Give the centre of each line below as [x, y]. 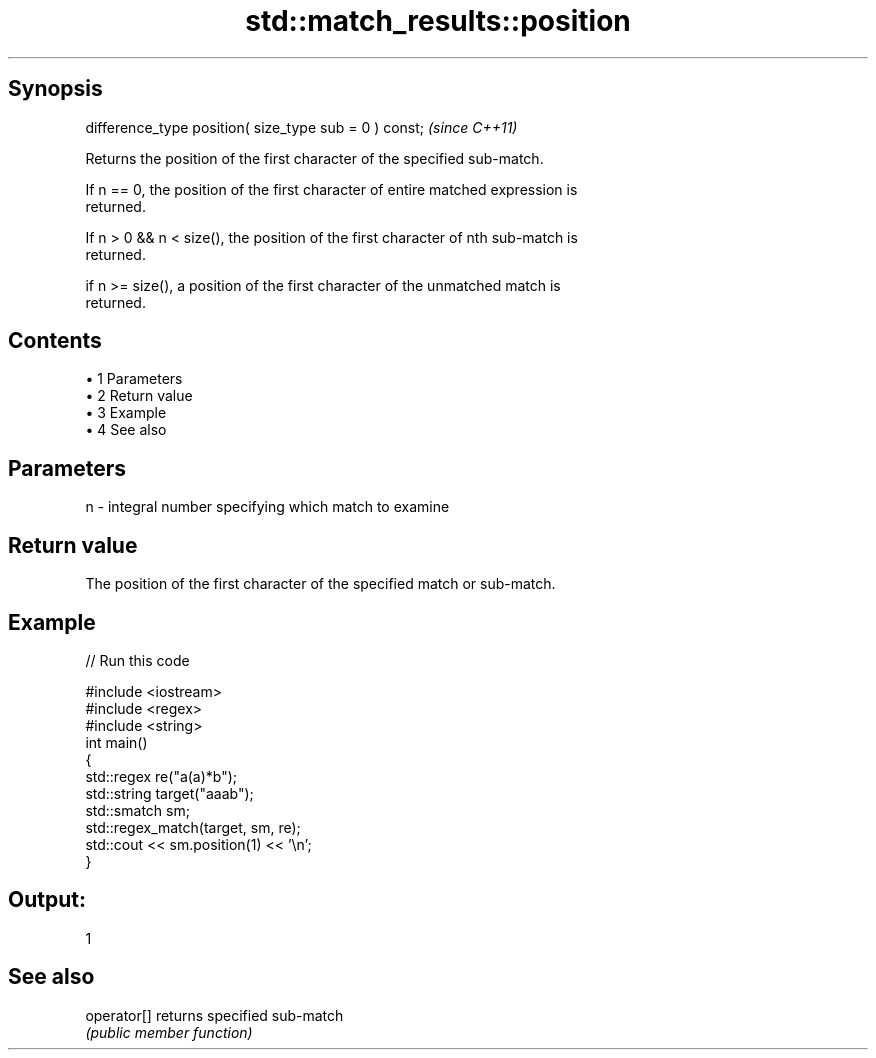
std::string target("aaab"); [169, 793]
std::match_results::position [438, 21]
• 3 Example [126, 413]
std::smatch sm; [137, 810]
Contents [55, 341]
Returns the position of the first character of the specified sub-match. [314, 158]
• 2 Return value [139, 396]
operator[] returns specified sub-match [214, 1015]
